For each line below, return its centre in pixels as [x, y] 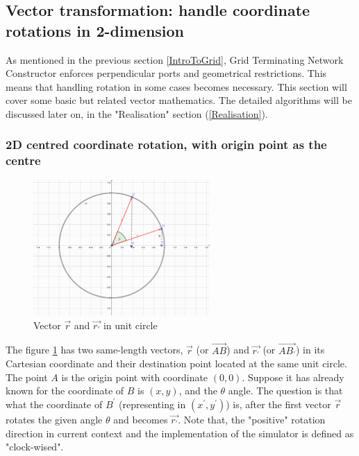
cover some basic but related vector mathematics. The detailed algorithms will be [179, 100]
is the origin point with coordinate [135, 377]
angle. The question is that [285, 391]
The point [27, 377]
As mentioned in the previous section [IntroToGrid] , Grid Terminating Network [175, 59]
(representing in [152, 404]
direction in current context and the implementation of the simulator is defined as [180, 433]
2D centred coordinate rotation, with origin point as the [166, 144]
